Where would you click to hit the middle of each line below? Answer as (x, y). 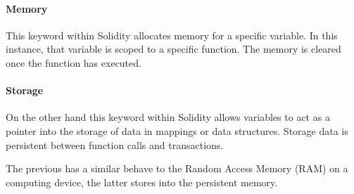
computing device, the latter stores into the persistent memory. (142, 182)
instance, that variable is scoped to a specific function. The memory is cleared (173, 49)
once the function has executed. (74, 62)
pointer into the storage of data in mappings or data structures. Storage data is (177, 130)
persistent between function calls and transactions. (115, 144)
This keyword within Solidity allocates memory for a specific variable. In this (172, 35)
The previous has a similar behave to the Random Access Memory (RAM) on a (177, 168)
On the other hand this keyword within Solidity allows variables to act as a (168, 117)
